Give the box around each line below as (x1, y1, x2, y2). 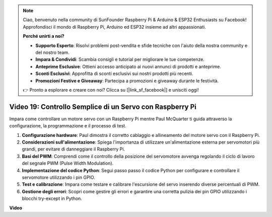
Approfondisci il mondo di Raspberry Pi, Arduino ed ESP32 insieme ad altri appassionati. (23, 24, 206, 30)
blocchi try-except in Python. (22, 195, 83, 201)
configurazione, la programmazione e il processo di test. (9, 123, 126, 129)
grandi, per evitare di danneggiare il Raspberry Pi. (22, 146, 125, 152)
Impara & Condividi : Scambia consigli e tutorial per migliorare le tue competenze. (35, 56, 205, 62)
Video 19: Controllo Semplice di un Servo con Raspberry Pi (9, 102, 196, 111)
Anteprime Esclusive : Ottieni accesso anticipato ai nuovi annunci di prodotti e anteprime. (35, 63, 221, 69)
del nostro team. (35, 49, 70, 55)
